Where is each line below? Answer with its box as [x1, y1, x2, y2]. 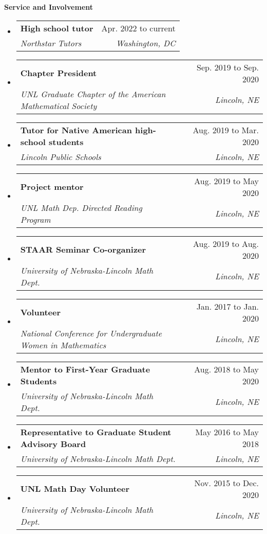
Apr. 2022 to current [101, 22, 176, 34]
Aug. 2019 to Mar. [193, 123, 259, 136]
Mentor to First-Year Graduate [20, 363, 150, 375]
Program [20, 213, 51, 225]
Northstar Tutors [20, 37, 82, 49]
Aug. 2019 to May [194, 174, 259, 187]
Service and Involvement [4, 2, 93, 12]
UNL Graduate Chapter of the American [20, 87, 166, 100]
